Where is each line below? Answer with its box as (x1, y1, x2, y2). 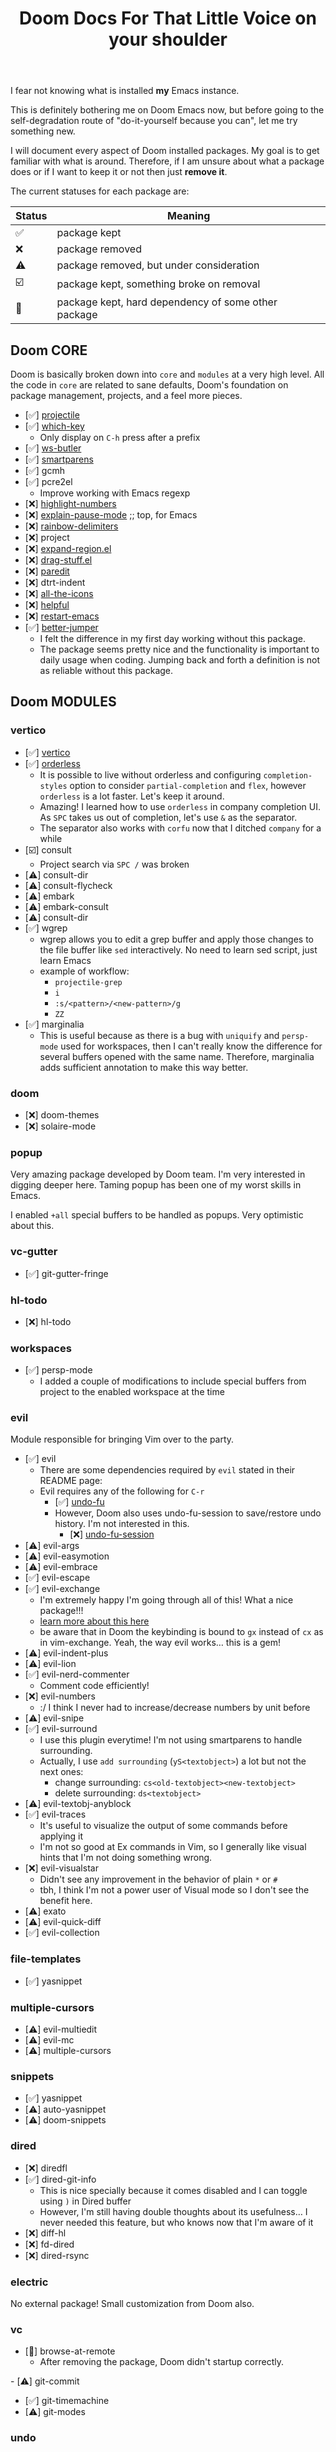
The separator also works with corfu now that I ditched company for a (39, 822, 322, 834)
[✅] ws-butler (24, 442, 82, 454)
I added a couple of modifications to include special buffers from (39, 1375, 307, 1387)
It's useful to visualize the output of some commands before (39, 1820, 288, 1832)
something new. (10, 125, 76, 137)
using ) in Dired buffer (39, 2195, 132, 2207)
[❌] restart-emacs (24, 610, 100, 622)
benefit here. (39, 1895, 93, 1907)
